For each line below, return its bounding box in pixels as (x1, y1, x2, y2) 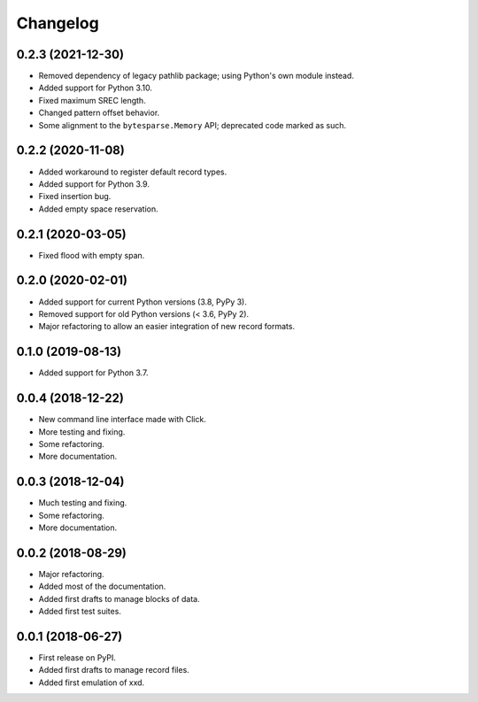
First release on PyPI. (38, 652, 117, 663)
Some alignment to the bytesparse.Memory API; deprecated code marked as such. (38, 120, 347, 130)
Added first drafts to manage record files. (38, 665, 189, 675)
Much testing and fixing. (38, 498, 127, 508)
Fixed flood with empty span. (38, 250, 145, 260)
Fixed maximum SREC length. (38, 95, 146, 105)
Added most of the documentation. (38, 581, 166, 592)
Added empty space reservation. (38, 204, 158, 214)
